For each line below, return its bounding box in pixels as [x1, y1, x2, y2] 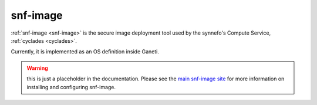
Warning [26, 65, 48, 72]
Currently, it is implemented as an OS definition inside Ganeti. [11, 48, 160, 55]
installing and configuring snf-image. [26, 83, 116, 90]
